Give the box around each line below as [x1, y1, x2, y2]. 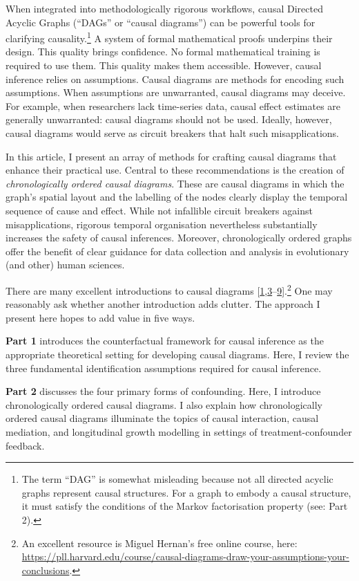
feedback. [6, 438, 45, 452]
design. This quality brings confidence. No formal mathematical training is [6, 44, 320, 59]
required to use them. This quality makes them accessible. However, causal [6, 58, 322, 73]
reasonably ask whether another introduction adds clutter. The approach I [6, 297, 320, 311]
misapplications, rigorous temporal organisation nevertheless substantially [6, 216, 318, 231]
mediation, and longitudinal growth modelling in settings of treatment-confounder [6, 424, 352, 439]
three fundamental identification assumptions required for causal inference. [6, 360, 322, 375]
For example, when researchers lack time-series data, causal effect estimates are [6, 98, 341, 113]
